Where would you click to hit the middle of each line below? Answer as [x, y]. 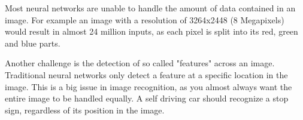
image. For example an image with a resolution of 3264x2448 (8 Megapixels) [145, 19]
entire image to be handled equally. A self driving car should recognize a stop [147, 98]
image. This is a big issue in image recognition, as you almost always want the [149, 86]
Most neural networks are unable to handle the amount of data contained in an [150, 8]
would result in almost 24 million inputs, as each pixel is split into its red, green [151, 31]
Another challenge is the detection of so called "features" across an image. [140, 63]
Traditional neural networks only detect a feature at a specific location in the [146, 74]
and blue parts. [33, 43]
